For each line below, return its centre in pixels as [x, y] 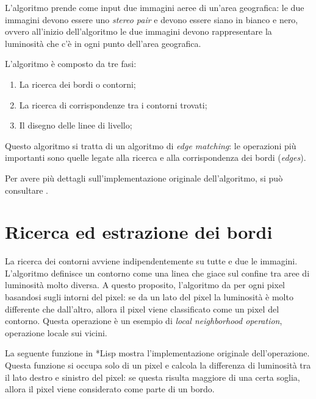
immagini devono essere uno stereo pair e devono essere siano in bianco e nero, [152, 19]
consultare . [27, 190]
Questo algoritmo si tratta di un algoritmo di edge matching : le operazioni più [151, 145]
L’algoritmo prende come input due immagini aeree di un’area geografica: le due [155, 7]
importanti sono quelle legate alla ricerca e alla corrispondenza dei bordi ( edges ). [156, 157]
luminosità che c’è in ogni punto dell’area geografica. [103, 43]
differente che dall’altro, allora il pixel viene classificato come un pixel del [142, 309]
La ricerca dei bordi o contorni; [77, 84]
